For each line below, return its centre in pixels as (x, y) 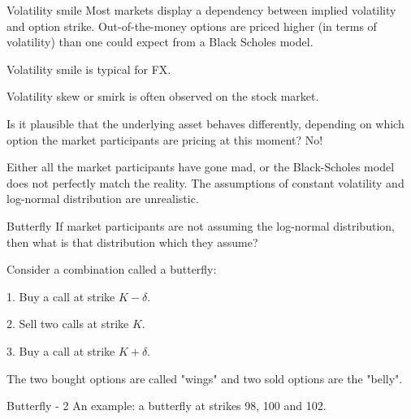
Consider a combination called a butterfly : (112, 269)
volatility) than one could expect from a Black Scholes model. (160, 42)
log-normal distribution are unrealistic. (103, 199)
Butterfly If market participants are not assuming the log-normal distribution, (201, 225)
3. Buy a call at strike (61, 350)
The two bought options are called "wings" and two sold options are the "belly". (205, 378)
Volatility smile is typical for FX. (89, 69)
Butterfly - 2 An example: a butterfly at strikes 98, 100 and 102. (167, 406)
